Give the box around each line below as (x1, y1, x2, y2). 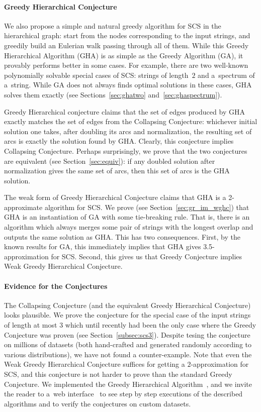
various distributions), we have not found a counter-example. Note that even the (4, 349, 252, 359)
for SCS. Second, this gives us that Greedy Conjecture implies (51, 251, 242, 261)
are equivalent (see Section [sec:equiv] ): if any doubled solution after (4, 155, 215, 166)
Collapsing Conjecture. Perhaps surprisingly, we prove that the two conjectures (4, 145, 247, 156)
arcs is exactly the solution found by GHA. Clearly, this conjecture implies (4, 136, 234, 146)
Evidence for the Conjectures (4, 280, 108, 291)
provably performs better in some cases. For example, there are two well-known (4, 60, 248, 70)
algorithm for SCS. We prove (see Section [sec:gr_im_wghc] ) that (44, 201, 249, 212)
